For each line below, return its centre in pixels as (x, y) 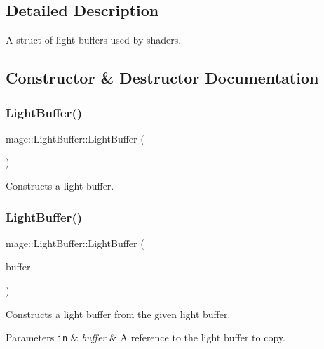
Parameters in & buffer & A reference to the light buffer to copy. (146, 337)
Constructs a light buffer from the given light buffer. (118, 314)
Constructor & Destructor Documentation (162, 78)
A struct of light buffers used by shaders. (94, 40)
